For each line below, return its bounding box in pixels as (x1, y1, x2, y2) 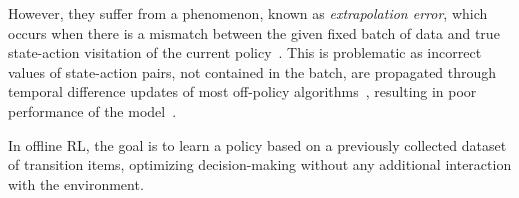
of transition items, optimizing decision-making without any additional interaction (8, 154, 512, 175)
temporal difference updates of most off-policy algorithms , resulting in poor (8, 81, 477, 102)
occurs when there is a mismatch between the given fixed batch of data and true (8, 22, 500, 43)
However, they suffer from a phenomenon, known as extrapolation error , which (8, 3, 488, 23)
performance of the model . (8, 100, 177, 121)
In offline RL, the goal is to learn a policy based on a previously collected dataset (8, 134, 507, 155)
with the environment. (8, 173, 144, 194)
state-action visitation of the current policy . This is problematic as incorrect (8, 42, 482, 63)
